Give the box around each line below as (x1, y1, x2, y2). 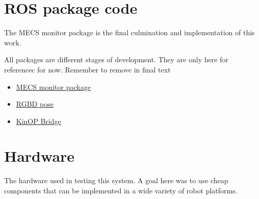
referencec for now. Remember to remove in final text (4, 64, 171, 74)
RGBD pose (16, 98, 54, 109)
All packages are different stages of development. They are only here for (4, 54, 228, 65)
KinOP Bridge (16, 115, 61, 126)
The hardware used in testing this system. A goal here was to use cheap (4, 175, 228, 186)
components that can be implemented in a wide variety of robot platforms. (4, 185, 238, 195)
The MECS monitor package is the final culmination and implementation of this (4, 27, 255, 38)
